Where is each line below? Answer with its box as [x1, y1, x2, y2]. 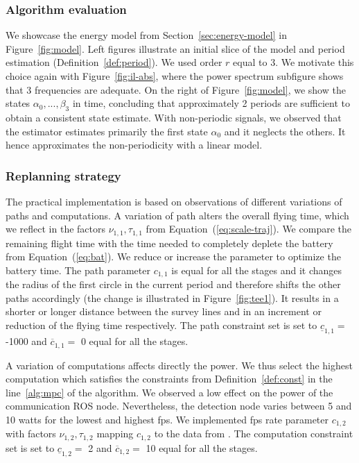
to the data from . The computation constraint [154, 426, 353, 441]
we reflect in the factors [6, 221, 106, 236]
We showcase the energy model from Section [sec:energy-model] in [6, 28, 287, 42]
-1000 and [6, 334, 47, 348]
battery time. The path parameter [6, 262, 150, 277]
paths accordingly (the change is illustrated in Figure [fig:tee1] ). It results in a [6, 290, 339, 305]
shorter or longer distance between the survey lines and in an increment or [6, 304, 322, 319]
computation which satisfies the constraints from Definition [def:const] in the [6, 371, 333, 386]
